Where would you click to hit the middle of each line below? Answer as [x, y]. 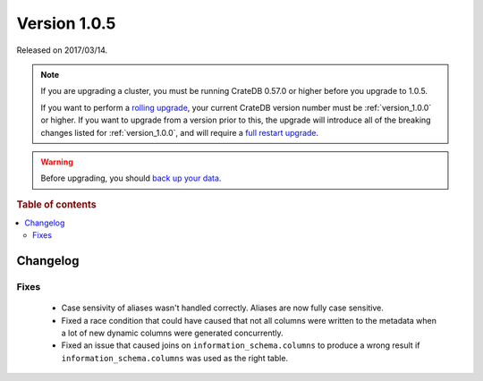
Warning [57, 162]
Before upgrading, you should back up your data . [131, 178]
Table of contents [57, 204]
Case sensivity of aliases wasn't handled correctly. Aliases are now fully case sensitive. [223, 308]
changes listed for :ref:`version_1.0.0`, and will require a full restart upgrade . [180, 132]
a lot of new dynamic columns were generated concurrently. [172, 333]
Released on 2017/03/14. [62, 50]
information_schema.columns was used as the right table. [175, 358]
